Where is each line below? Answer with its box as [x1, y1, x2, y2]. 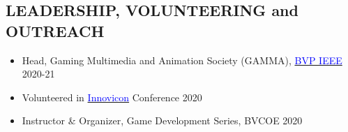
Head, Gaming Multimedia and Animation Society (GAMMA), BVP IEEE [22, 52, 342, 67]
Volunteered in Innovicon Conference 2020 [22, 89, 202, 104]
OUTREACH [6, 20, 105, 41]
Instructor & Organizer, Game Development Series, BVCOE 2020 [22, 113, 303, 128]
